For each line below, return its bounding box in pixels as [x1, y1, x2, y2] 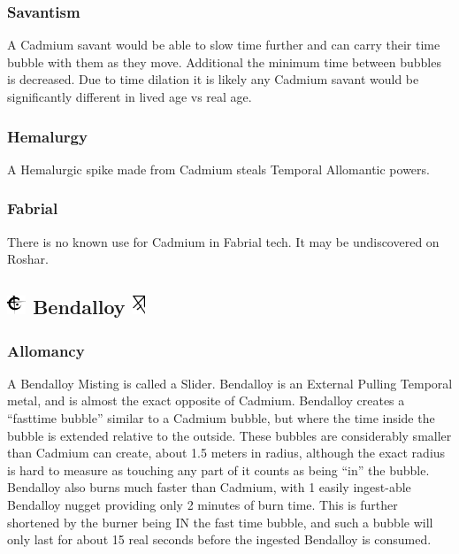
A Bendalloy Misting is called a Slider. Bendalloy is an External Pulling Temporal [7, 373, 453, 392]
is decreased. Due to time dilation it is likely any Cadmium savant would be [7, 70, 419, 88]
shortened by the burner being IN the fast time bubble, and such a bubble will [7, 512, 433, 531]
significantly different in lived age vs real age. [7, 88, 252, 105]
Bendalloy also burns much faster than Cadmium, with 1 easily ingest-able [7, 478, 411, 496]
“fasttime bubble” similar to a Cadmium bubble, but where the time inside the [7, 409, 435, 427]
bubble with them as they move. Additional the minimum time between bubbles [7, 52, 441, 71]
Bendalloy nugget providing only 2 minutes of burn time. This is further [7, 495, 398, 513]
